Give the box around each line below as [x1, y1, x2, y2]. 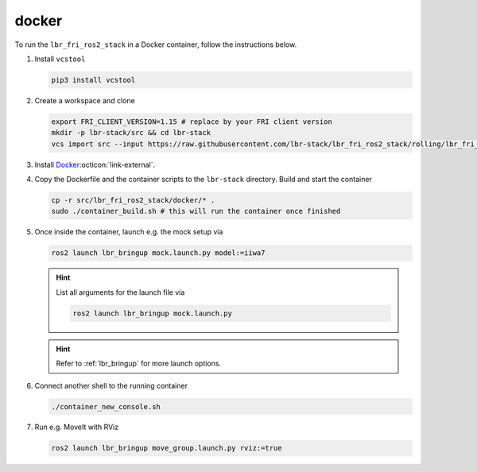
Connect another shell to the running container [34, 381, 188, 390]
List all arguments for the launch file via [56, 287, 185, 297]
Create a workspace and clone [34, 95, 135, 105]
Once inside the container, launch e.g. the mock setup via [34, 227, 223, 237]
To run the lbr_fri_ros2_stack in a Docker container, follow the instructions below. [14, 40, 297, 49]
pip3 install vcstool [51, 75, 136, 84]
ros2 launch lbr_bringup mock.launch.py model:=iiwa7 [51, 249, 266, 257]
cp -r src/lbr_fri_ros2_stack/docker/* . [51, 195, 215, 205]
